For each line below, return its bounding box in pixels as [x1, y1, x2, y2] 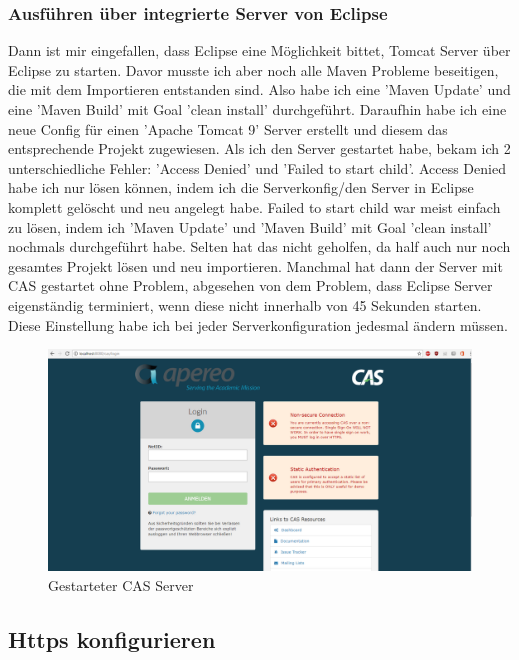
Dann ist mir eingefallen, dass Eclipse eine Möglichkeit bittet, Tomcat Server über [8, 40, 511, 61]
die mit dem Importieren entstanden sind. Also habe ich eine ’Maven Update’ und [8, 79, 511, 100]
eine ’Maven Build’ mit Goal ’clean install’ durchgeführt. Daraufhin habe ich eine [8, 99, 507, 119]
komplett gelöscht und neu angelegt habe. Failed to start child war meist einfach [8, 196, 501, 217]
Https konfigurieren [8, 623, 216, 654]
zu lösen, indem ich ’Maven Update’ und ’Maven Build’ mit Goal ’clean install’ [8, 216, 492, 237]
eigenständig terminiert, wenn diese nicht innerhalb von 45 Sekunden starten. [8, 294, 482, 315]
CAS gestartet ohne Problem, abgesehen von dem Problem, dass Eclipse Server [8, 275, 493, 296]
